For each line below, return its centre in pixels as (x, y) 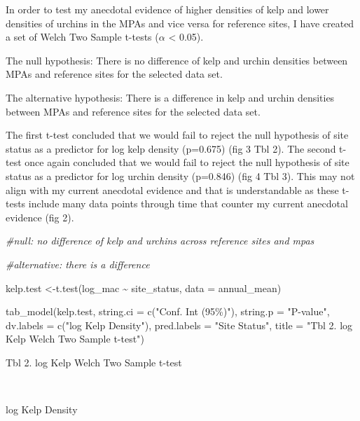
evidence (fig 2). (40, 217)
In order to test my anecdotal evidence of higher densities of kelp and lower (167, 9)
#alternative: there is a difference (78, 264)
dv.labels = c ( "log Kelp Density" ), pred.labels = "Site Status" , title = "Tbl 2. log (179, 325)
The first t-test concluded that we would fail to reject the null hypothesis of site (177, 135)
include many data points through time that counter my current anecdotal (188, 203)
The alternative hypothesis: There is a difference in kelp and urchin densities (170, 97)
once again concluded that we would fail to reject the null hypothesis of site (187, 162)
